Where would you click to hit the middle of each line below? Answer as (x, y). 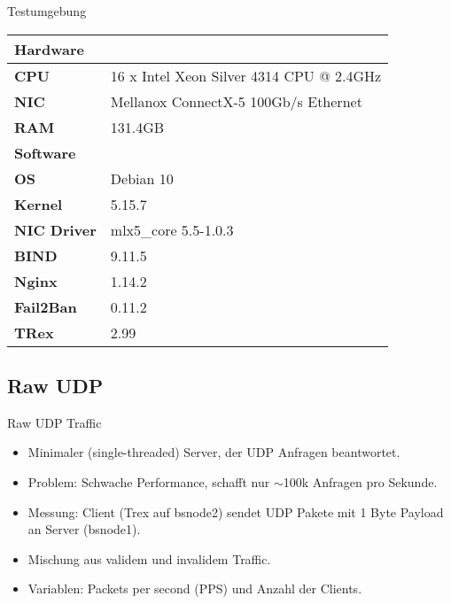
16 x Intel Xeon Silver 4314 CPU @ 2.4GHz (246, 75)
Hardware (49, 49)
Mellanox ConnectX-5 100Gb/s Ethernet (236, 101)
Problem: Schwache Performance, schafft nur (149, 481)
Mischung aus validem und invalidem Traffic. (149, 558)
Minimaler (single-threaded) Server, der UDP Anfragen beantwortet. (214, 452)
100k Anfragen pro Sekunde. (360, 481)
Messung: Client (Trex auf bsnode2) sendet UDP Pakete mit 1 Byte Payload (236, 511)
